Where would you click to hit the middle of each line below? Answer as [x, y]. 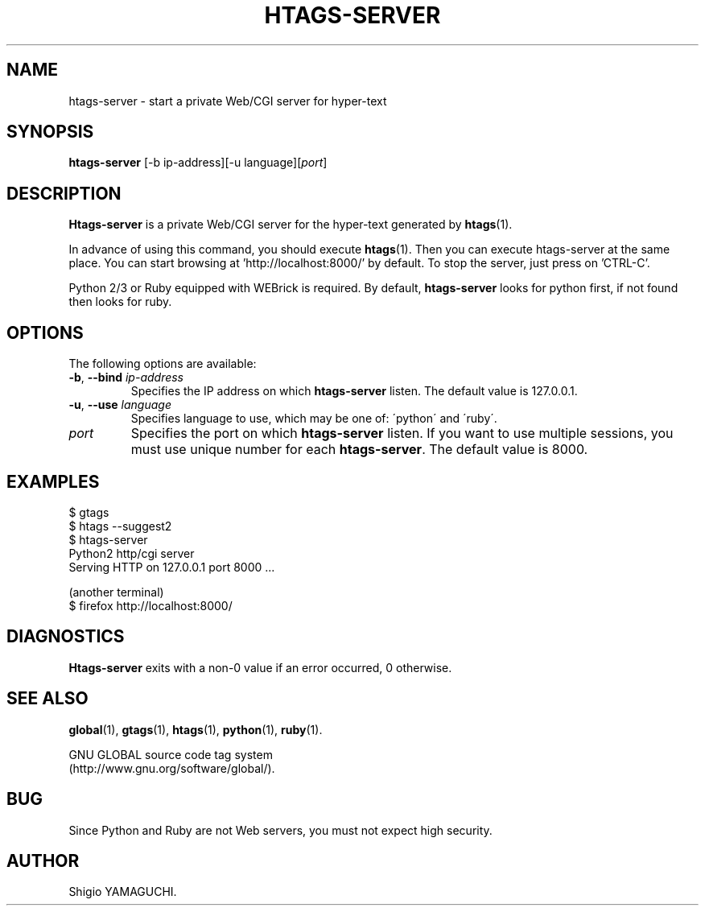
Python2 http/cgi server [132, 553]
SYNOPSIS [50, 132]
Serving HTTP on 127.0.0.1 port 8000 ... [172, 567]
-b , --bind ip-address [126, 378]
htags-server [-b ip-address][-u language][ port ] [198, 163]
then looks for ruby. [120, 302]
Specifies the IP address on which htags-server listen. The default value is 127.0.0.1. [354, 391]
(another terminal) [116, 592]
